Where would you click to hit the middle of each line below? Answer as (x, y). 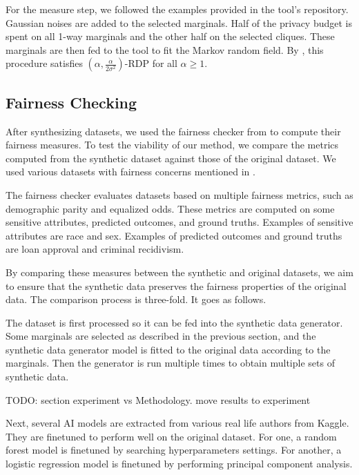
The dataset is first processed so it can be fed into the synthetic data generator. (174, 322)
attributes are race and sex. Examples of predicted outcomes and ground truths (174, 235)
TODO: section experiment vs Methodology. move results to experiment (158, 399)
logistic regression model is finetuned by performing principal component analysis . (179, 464)
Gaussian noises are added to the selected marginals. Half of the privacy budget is (179, 22)
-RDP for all (151, 63)
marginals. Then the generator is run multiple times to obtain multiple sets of (170, 363)
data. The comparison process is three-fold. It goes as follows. (136, 299)
